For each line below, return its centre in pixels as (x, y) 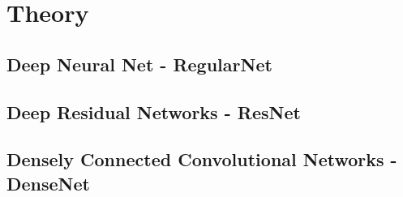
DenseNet (48, 183)
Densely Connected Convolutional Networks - (202, 159)
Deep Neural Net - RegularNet (139, 64)
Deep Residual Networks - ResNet (154, 111)
